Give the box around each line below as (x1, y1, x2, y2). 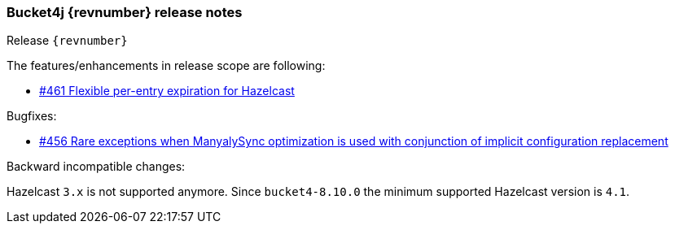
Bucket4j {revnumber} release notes (7, 4, 243, 20)
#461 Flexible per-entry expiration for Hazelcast (39, 84, 295, 98)
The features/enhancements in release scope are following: (7, 59, 326, 73)
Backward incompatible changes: (7, 159, 186, 174)
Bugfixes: (7, 109, 57, 124)
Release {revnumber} (7, 33, 128, 48)
